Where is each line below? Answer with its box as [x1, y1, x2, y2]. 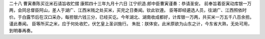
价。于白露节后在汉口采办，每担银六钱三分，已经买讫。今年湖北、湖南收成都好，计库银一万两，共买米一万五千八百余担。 [9, 14, 254, 20]
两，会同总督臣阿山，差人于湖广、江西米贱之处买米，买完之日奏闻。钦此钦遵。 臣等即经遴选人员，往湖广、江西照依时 [9, 7, 247, 13]
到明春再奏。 [9, 27, 35, 33]
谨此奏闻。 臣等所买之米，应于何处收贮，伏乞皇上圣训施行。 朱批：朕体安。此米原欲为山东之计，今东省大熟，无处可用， [9, 21, 252, 26]
